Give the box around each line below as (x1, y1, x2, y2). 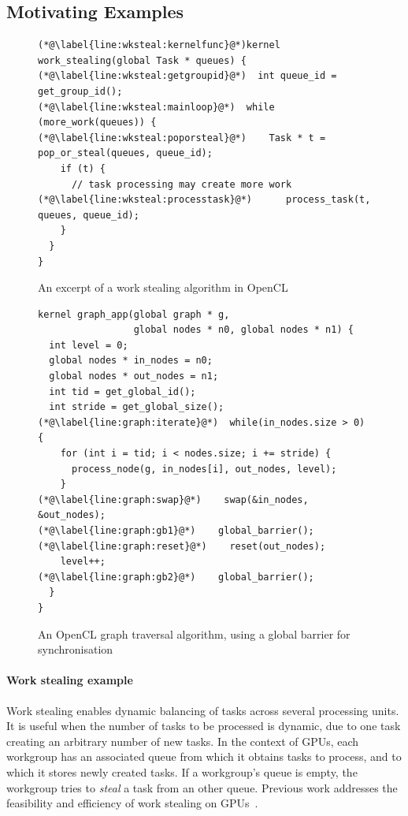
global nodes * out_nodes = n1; (49, 371, 219, 382)
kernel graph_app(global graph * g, (38, 308, 230, 320)
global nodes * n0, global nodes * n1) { (133, 324, 354, 336)
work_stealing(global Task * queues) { (38, 54, 247, 66)
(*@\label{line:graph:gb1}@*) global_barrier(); (38, 525, 314, 537)
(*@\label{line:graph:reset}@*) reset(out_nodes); (38, 540, 326, 552)
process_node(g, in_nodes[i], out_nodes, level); (71, 463, 337, 475)
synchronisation (38, 641, 113, 658)
